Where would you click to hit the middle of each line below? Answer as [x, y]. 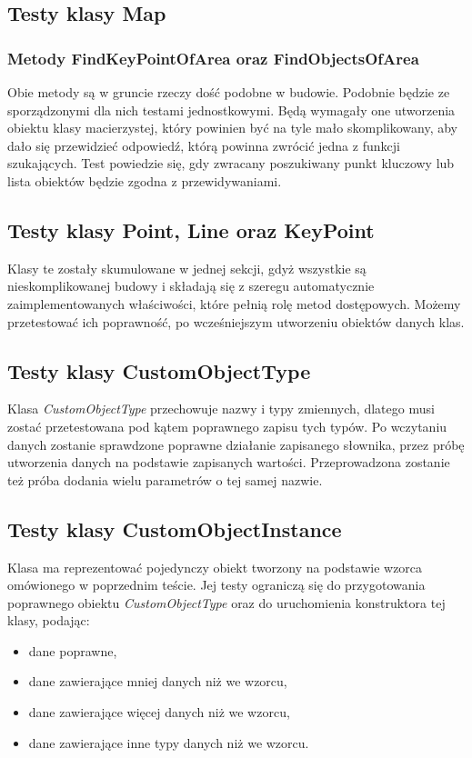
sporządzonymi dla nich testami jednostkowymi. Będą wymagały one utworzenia [231, 110]
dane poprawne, [73, 650]
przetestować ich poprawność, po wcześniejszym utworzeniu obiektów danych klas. [236, 321]
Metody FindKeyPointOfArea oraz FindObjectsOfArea [213, 58]
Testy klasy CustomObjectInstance [175, 529]
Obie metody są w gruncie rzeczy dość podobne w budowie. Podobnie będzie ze [229, 92]
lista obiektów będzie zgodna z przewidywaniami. [145, 180]
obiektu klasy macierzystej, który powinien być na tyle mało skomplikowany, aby [233, 128]
